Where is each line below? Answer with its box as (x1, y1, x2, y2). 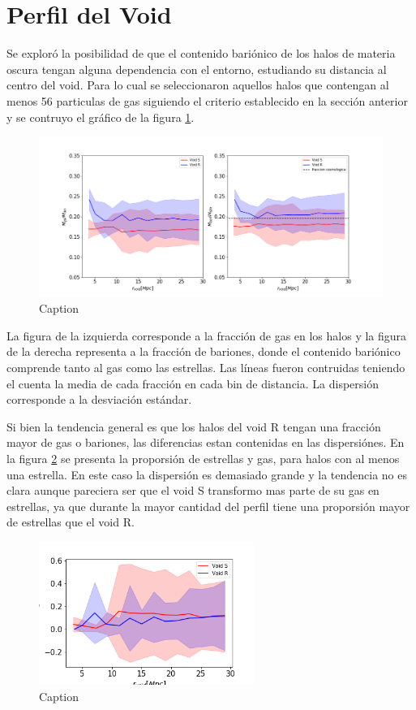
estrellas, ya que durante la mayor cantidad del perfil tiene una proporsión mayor (6, 497, 410, 514)
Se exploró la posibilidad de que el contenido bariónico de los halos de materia (6, 45, 396, 62)
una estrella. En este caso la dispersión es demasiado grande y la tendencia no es (6, 465, 407, 483)
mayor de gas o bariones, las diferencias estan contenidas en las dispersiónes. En (6, 434, 405, 451)
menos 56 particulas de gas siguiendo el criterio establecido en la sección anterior (6, 92, 408, 109)
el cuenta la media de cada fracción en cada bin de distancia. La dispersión (6, 374, 379, 392)
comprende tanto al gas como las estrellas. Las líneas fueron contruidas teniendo (6, 358, 405, 375)
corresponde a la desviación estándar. (6, 391, 192, 408)
